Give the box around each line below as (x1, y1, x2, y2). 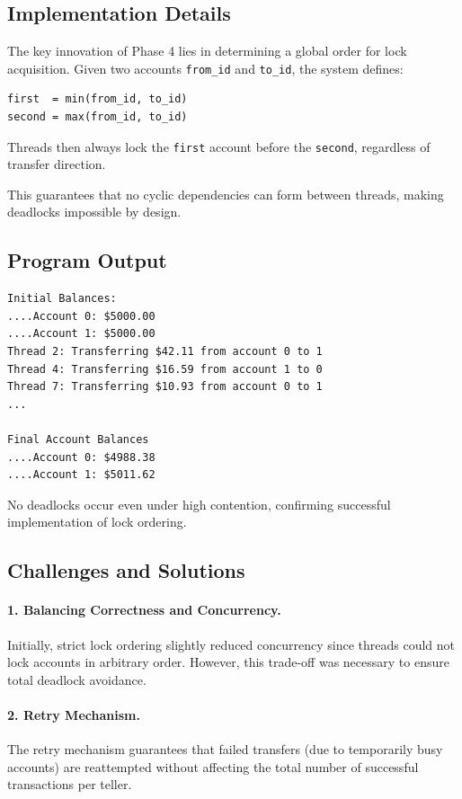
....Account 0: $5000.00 (7, 309, 155, 323)
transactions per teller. (7, 775, 132, 794)
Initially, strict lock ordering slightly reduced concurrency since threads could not (7, 635, 456, 653)
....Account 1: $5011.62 (7, 468, 155, 482)
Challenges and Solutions (7, 556, 245, 584)
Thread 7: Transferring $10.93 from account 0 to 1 (7, 380, 323, 394)
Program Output (7, 246, 167, 274)
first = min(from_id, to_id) (7, 93, 188, 106)
